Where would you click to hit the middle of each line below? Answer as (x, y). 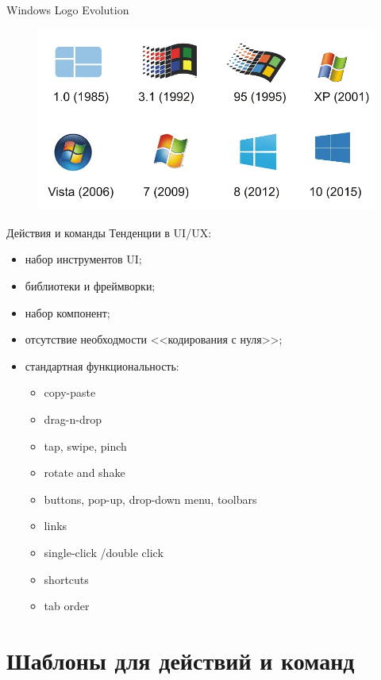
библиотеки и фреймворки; (90, 285)
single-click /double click (104, 552)
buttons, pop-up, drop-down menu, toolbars (150, 499)
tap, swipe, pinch (85, 446)
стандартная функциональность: (102, 365)
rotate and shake (85, 473)
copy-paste (70, 392)
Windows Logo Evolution (68, 10)
